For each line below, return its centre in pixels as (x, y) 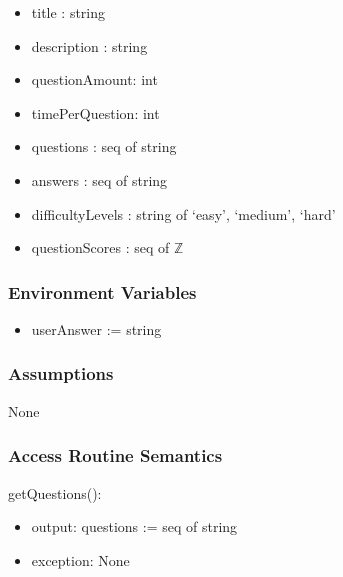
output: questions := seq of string (134, 526)
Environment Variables (102, 291)
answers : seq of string (99, 179)
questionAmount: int (94, 79)
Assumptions (61, 373)
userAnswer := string (96, 328)
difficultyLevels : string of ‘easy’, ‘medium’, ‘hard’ (183, 213)
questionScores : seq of (100, 247)
